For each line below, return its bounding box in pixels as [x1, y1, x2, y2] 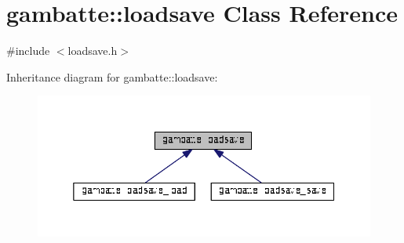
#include [6, 42, 50, 59]
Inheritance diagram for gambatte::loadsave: [6, 68, 218, 85]
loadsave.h [67, 42, 118, 59]
